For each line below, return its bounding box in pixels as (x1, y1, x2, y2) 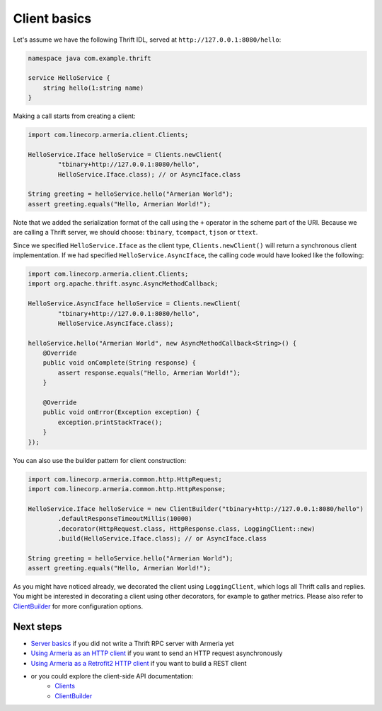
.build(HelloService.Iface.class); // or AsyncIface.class (57, 534, 267, 542)
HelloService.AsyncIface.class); (57, 319, 174, 327)
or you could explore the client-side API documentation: (30, 671, 194, 680)
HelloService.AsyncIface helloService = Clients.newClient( (28, 300, 241, 307)
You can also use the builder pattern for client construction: (13, 456, 187, 464)
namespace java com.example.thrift (28, 54, 151, 62)
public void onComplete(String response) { (42, 359, 196, 367)
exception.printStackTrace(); (57, 418, 163, 426)
